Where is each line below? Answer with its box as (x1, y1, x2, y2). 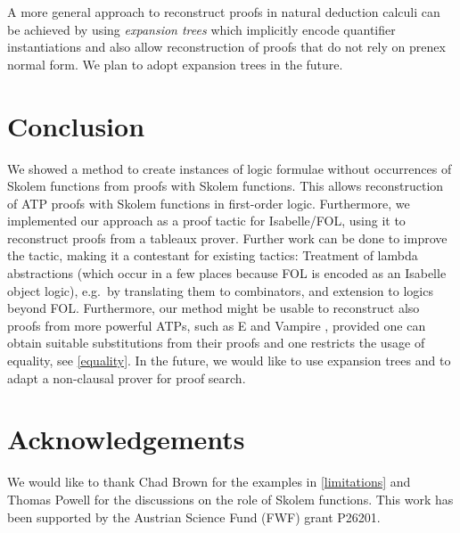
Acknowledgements (7, 421, 245, 457)
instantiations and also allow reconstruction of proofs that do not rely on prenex (7, 37, 446, 56)
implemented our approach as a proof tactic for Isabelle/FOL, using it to (7, 211, 406, 230)
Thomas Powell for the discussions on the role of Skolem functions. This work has (7, 489, 454, 508)
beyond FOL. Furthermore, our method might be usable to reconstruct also (7, 299, 420, 317)
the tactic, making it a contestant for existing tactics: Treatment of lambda (7, 246, 418, 265)
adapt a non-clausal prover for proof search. (7, 368, 246, 387)
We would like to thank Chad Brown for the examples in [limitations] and (7, 472, 411, 491)
